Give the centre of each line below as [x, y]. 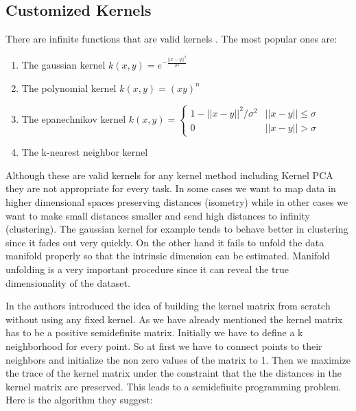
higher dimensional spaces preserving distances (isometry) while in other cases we [177, 201]
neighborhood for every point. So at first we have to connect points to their [164, 345]
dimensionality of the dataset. [68, 282]
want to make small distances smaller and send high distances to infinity [158, 215]
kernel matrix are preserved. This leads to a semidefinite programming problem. [174, 386]
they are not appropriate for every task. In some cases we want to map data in [171, 188]
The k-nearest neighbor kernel [85, 152]
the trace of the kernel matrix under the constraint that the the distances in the [174, 373]
